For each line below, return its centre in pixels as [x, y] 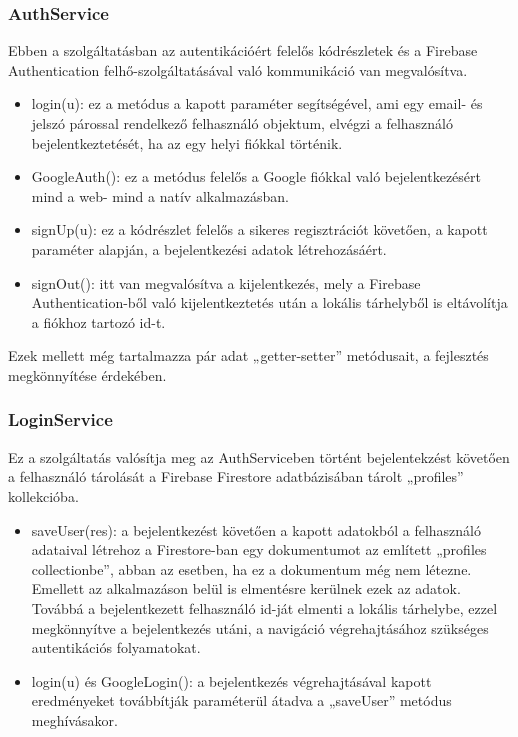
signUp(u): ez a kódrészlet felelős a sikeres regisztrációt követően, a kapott [259, 229]
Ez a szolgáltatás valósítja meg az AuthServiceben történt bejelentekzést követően [259, 456]
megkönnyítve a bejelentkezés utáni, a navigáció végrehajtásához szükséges [260, 627]
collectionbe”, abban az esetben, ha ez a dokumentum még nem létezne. [251, 568]
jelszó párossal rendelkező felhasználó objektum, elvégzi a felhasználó [242, 123]
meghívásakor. [74, 719]
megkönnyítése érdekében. [87, 374]
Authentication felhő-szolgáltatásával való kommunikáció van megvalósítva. [238, 69]
